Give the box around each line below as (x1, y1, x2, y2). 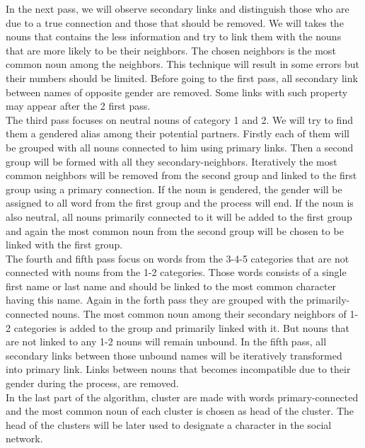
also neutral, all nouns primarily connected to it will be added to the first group (6, 209, 352, 224)
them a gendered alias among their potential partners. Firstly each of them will (6, 126, 349, 141)
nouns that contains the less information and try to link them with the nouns (6, 29, 342, 44)
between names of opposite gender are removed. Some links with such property (6, 84, 348, 99)
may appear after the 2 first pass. (6, 98, 151, 113)
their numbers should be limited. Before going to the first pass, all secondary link (6, 70, 358, 85)
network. (6, 431, 43, 446)
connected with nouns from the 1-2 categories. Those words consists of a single (6, 265, 347, 280)
